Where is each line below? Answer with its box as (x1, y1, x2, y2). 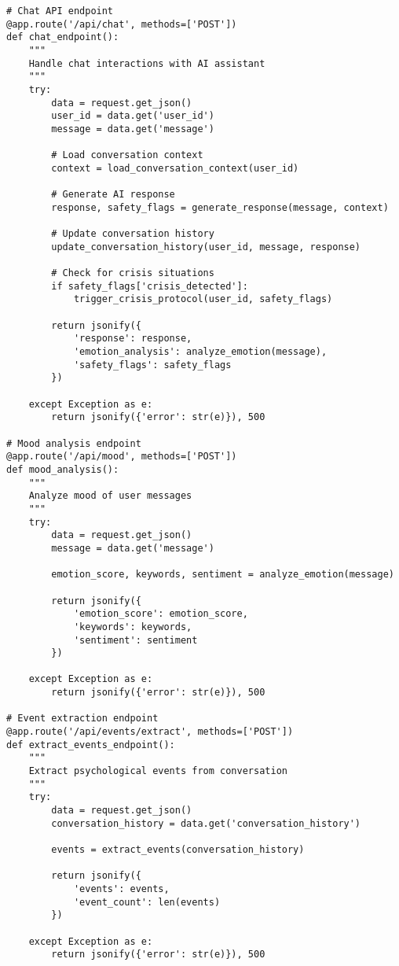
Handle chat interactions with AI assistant (28, 57, 265, 69)
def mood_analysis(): (6, 463, 119, 475)
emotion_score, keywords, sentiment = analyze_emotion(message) (51, 569, 394, 581)
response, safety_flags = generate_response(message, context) (51, 201, 389, 213)
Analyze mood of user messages (28, 490, 192, 502)
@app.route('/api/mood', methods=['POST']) (6, 451, 237, 463)
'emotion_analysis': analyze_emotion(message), (73, 346, 328, 358)
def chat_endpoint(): (6, 31, 119, 43)
